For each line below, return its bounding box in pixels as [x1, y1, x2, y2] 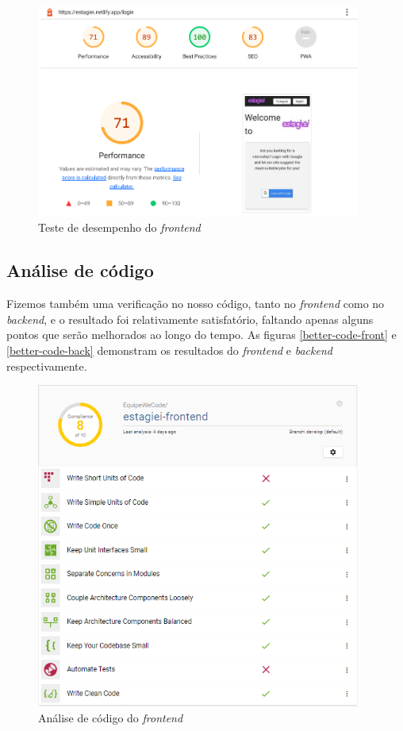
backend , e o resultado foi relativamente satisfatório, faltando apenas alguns [6, 310, 374, 327]
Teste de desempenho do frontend [38, 219, 201, 236]
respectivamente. [6, 357, 87, 374]
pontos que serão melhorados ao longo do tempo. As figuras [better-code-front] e [6, 326, 397, 343]
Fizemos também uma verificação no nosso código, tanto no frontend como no [6, 295, 385, 312]
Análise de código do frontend [38, 709, 183, 725]
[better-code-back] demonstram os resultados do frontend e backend [6, 341, 332, 358]
